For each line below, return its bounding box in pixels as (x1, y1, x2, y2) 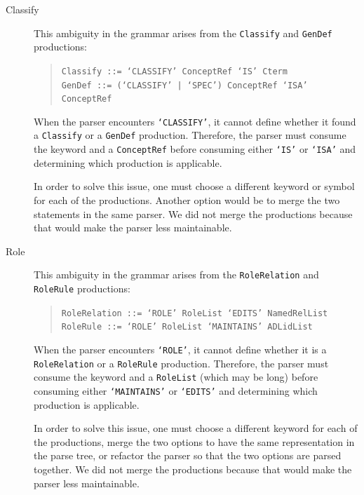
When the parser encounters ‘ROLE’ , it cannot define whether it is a (34, 341, 327, 356)
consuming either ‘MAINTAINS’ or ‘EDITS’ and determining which (34, 383, 318, 398)
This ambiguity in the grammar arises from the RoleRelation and (34, 267, 319, 282)
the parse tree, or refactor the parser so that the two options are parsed (34, 448, 342, 463)
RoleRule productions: (34, 281, 130, 295)
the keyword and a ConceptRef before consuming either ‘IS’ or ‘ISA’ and (34, 142, 356, 156)
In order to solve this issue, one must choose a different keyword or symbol (34, 179, 355, 194)
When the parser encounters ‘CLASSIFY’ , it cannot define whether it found (34, 114, 356, 128)
